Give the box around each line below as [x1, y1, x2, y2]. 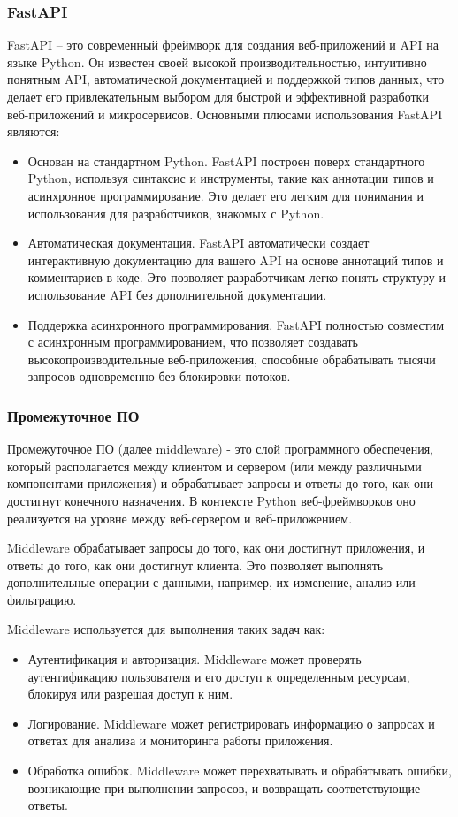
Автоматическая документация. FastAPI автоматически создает [27, 233, 370, 252]
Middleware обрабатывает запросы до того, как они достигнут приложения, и [7, 538, 425, 557]
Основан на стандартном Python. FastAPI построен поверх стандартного [27, 151, 425, 170]
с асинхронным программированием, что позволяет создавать [27, 332, 358, 351]
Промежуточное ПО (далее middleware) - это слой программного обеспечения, [7, 439, 434, 458]
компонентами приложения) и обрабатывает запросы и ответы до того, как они [7, 474, 433, 492]
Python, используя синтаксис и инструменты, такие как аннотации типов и [27, 169, 434, 187]
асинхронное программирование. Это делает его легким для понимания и [27, 186, 424, 204]
